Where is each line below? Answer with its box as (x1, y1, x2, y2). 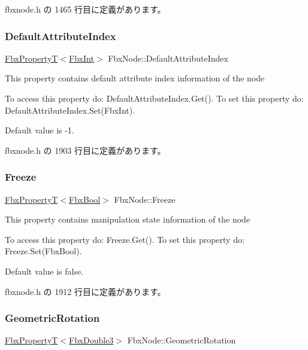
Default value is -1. (5, 124, 74, 136)
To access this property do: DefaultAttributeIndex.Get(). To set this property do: (5, 92, 304, 104)
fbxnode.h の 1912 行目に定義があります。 (5, 285, 166, 297)
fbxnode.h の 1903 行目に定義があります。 (5, 144, 166, 156)
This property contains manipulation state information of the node (5, 213, 250, 226)
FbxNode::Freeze (114, 193, 176, 205)
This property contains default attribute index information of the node (5, 72, 265, 84)
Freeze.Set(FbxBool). (5, 245, 82, 257)
